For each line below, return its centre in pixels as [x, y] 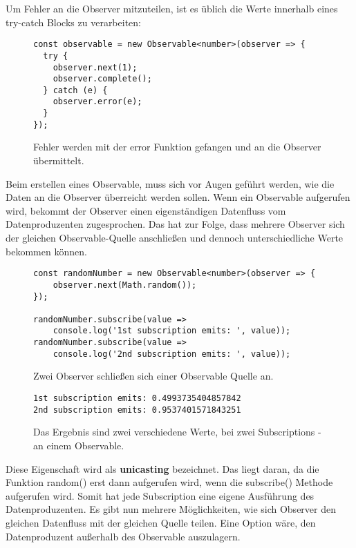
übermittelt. [59, 160]
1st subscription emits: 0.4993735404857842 [137, 399]
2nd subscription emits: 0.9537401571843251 [137, 410]
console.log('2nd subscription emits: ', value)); [172, 354]
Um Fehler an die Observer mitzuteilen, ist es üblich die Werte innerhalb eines [172, 8]
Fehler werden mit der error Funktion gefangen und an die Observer [177, 147]
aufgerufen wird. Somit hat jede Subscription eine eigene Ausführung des [160, 495]
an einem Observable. [79, 445]
